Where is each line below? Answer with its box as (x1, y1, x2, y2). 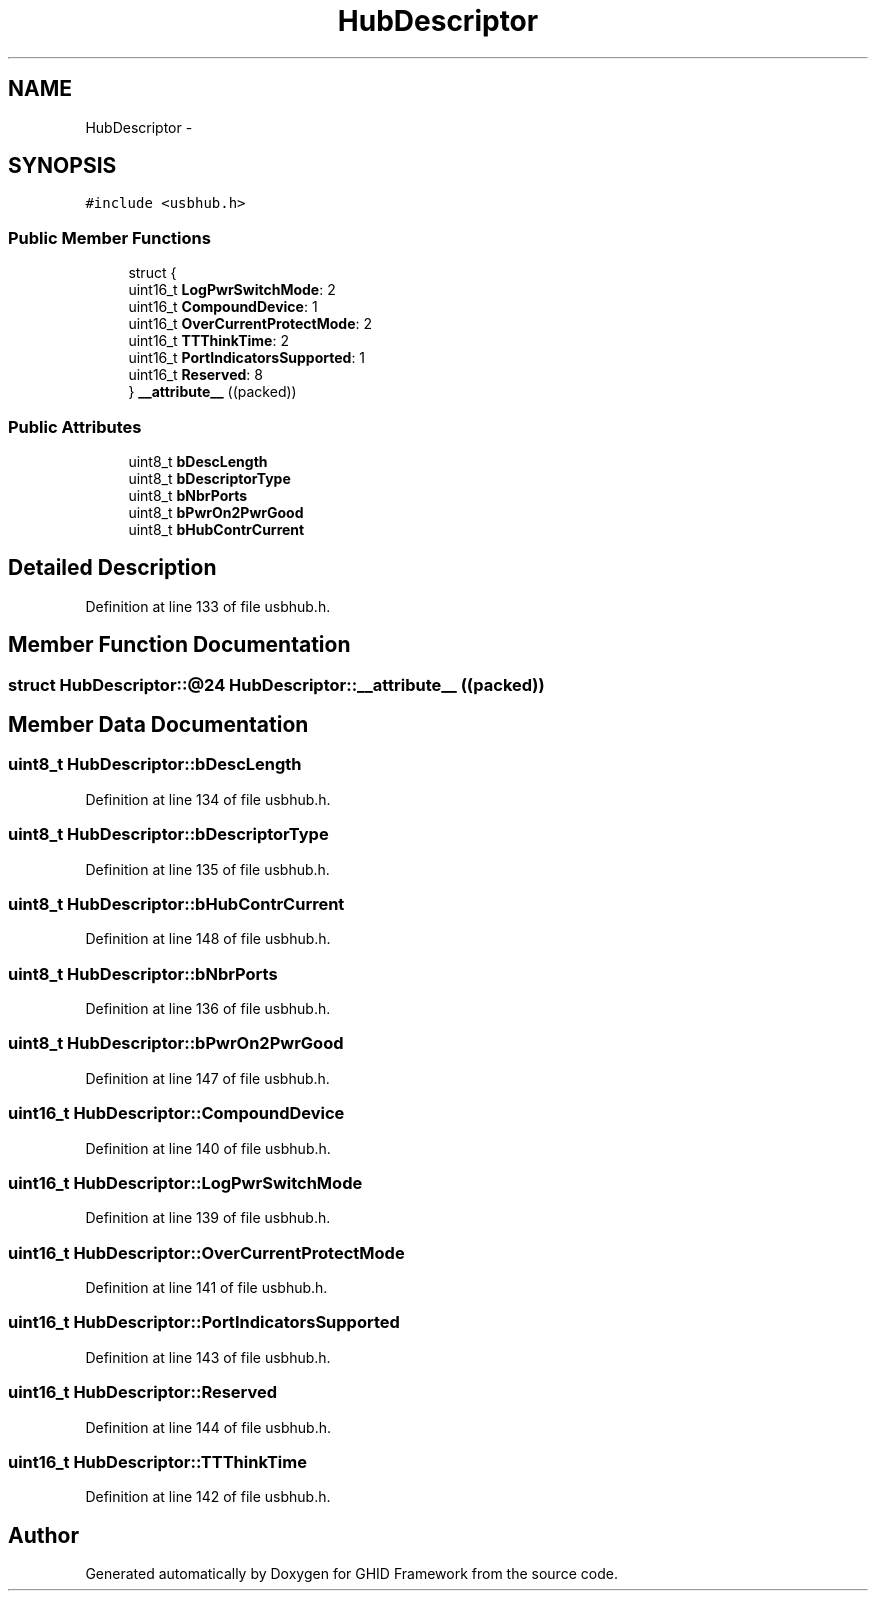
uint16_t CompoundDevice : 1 (128, 298, 318, 316)
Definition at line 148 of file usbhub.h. (85, 930, 331, 948)
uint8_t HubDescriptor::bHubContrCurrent (8, 893, 345, 914)
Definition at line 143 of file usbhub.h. (85, 1348, 331, 1366)
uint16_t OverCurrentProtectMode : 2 (128, 315, 373, 333)
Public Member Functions (8, 227, 211, 248)
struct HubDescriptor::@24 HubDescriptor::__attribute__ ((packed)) (8, 674, 545, 695)
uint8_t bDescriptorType (128, 469, 291, 487)
